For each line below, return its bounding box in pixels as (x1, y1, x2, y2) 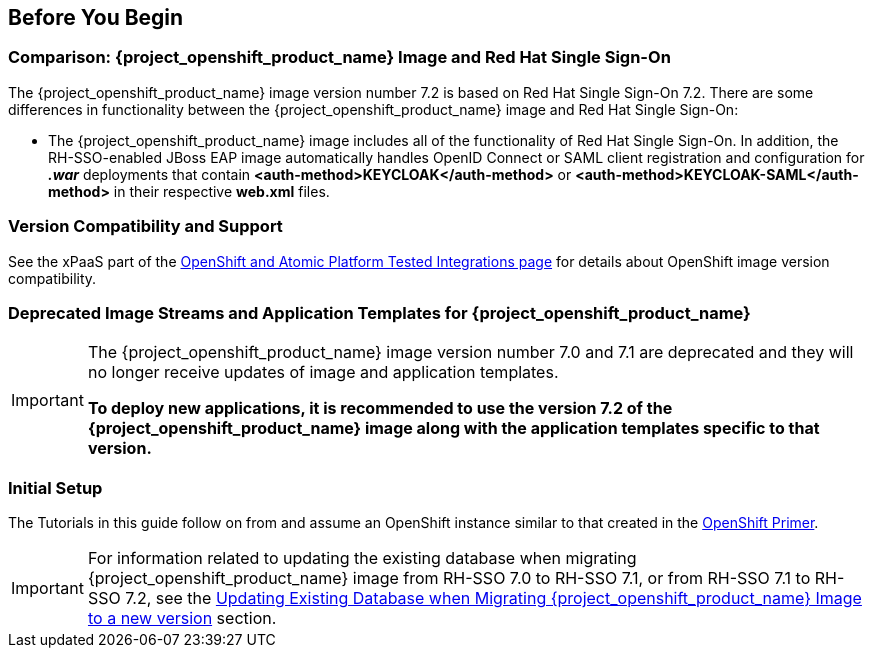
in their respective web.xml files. (113, 182, 330, 200)
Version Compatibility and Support (8, 216, 283, 237)
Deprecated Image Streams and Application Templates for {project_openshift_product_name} (8, 302, 751, 323)
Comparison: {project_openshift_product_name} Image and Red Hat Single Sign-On (8, 47, 671, 68)
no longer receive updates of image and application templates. (87, 362, 559, 383)
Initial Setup (8, 477, 103, 498)
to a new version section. (87, 608, 277, 629)
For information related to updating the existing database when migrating (87, 548, 637, 569)
